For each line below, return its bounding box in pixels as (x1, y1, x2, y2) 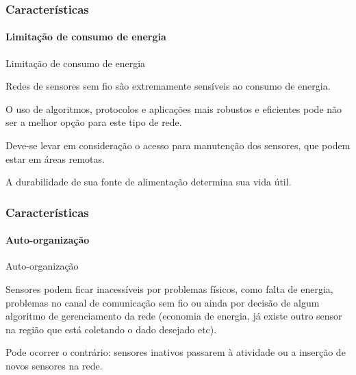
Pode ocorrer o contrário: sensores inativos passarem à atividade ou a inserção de (5, 345, 346, 359)
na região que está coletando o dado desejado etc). (5, 322, 217, 336)
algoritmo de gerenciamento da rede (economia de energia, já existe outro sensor (5, 309, 342, 323)
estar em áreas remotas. (5, 151, 105, 166)
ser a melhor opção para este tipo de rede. (5, 115, 182, 129)
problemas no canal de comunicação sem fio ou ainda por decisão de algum (5, 295, 320, 309)
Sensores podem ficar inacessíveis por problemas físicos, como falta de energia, (5, 282, 333, 296)
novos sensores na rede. (5, 359, 103, 372)
